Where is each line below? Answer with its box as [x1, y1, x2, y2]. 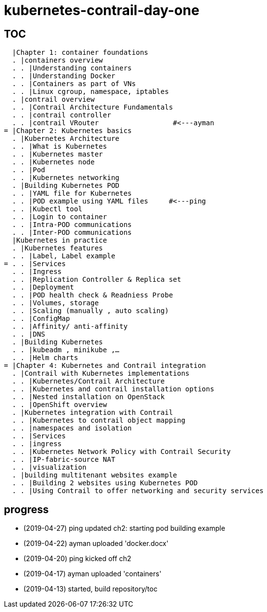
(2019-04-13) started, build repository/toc [23, 585, 157, 593]
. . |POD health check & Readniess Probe [12, 291, 173, 299]
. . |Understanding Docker [12, 72, 115, 80]
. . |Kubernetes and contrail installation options [12, 385, 214, 393]
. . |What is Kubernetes [12, 142, 107, 151]
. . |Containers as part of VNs [12, 80, 136, 88]
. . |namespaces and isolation [12, 424, 132, 432]
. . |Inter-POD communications [12, 228, 132, 237]
